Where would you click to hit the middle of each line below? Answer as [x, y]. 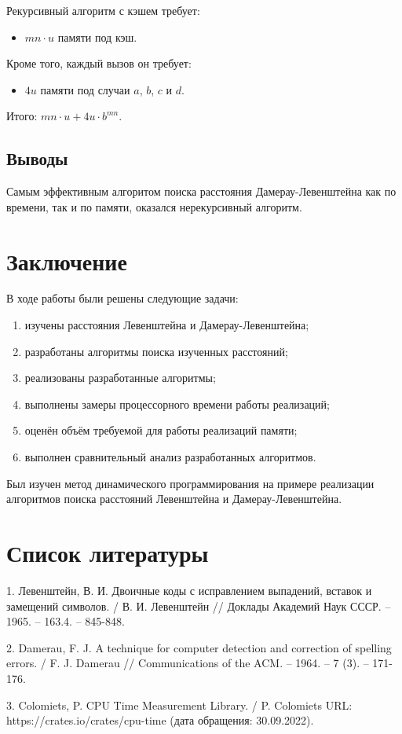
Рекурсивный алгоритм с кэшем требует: [103, 10]
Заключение [67, 261]
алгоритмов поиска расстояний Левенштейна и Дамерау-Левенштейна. [174, 499]
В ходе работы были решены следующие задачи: [122, 298]
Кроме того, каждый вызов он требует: [99, 63]
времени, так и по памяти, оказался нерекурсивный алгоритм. [154, 206]
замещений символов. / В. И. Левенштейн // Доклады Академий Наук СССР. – [199, 606]
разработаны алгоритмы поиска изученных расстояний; [156, 351]
